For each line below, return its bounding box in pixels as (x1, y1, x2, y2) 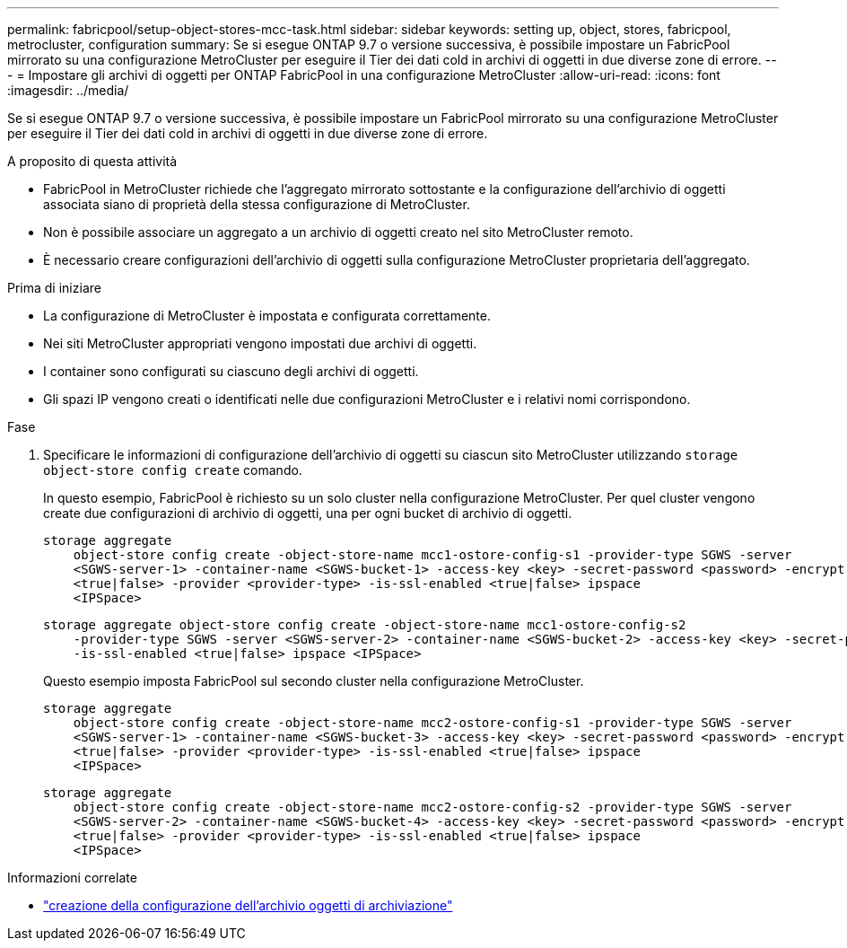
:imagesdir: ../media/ (7, 83, 129, 98)
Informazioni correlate (7, 870, 137, 885)
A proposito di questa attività (7, 154, 178, 169)
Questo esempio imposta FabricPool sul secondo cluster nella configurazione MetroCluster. (43, 673, 584, 689)
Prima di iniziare (7, 280, 101, 295)
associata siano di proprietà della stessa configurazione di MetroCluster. (43, 197, 470, 212)
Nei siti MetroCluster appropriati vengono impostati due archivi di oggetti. (43, 336, 477, 351)
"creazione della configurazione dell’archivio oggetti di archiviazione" (43, 898, 453, 913)
